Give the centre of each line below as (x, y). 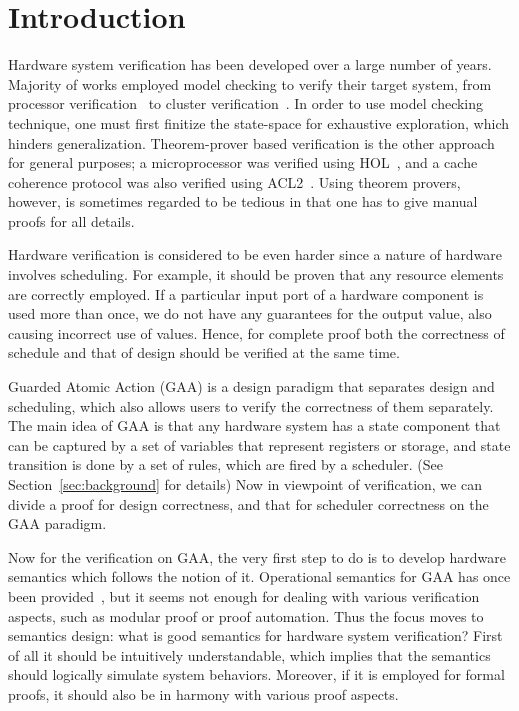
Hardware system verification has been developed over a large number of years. (250, 64)
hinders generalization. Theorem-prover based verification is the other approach (251, 142)
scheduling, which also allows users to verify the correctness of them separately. (251, 405)
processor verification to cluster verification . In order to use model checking (246, 103)
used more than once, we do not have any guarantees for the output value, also (250, 313)
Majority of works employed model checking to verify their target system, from (250, 83)
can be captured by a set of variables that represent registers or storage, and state (259, 444)
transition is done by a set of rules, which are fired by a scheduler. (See (225, 464)
